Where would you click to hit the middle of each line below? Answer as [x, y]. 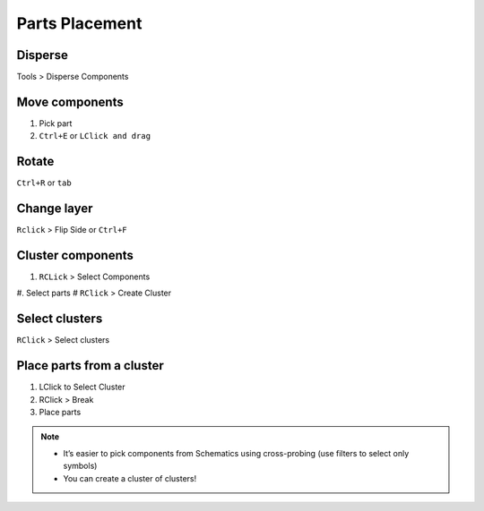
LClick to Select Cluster [82, 387]
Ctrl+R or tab [44, 183]
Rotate [35, 162]
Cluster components [75, 255]
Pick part [56, 123]
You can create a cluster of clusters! [130, 478]
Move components [70, 102]
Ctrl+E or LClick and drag [95, 136]
